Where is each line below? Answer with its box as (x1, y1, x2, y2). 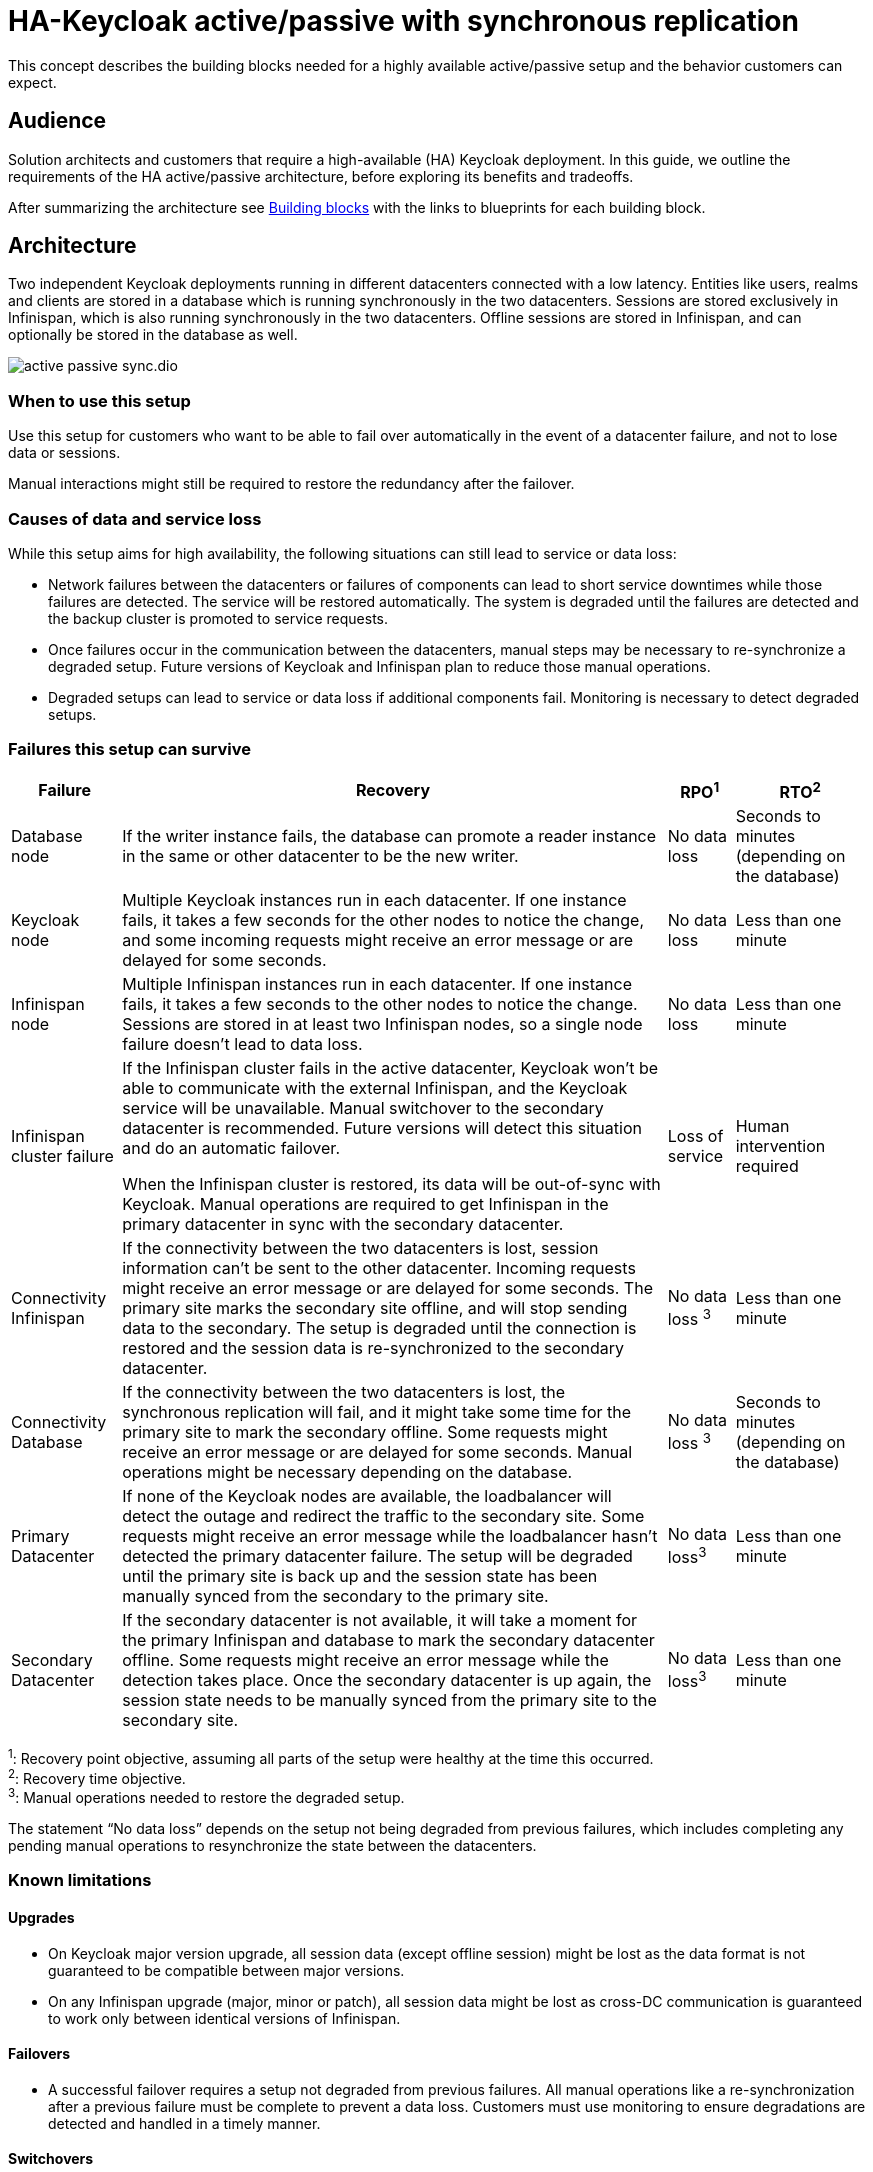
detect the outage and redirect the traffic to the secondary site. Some (122, 1506, 645, 1527)
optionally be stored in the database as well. (8, 326, 298, 344)
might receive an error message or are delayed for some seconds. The (122, 1278, 653, 1299)
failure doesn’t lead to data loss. (122, 1034, 363, 1055)
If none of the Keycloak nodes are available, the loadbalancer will (122, 1486, 612, 1507)
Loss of (667, 1126, 724, 1147)
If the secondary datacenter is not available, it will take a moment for (122, 1610, 638, 1631)
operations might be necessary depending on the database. (122, 1462, 573, 1483)
